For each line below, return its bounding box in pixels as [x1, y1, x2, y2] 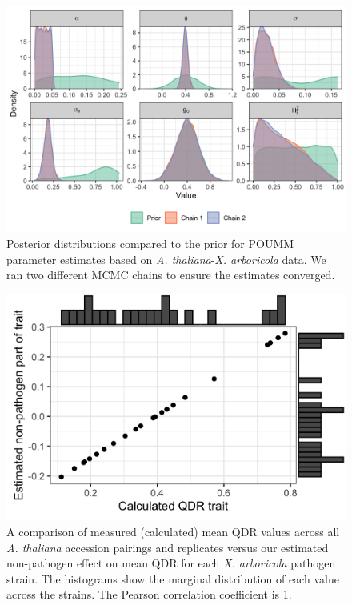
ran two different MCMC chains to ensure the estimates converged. [6, 266, 335, 283]
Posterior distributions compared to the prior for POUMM [6, 234, 294, 251]
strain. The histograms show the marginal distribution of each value [6, 570, 339, 587]
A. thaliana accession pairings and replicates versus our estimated [6, 539, 329, 555]
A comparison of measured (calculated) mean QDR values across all [6, 523, 340, 540]
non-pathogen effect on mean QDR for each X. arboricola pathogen [6, 555, 336, 571]
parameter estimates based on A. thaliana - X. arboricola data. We [6, 250, 326, 267]
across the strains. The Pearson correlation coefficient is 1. [6, 586, 292, 603]
